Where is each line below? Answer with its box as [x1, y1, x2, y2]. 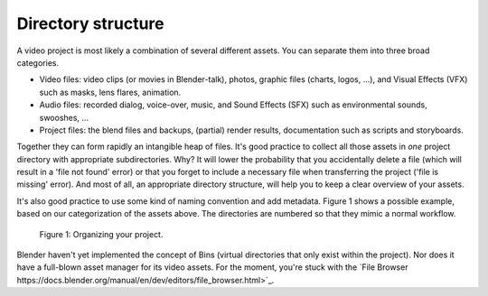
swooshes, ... [39, 112, 89, 123]
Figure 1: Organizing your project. [39, 228, 164, 239]
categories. [16, 57, 59, 68]
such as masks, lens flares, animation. [39, 87, 182, 97]
